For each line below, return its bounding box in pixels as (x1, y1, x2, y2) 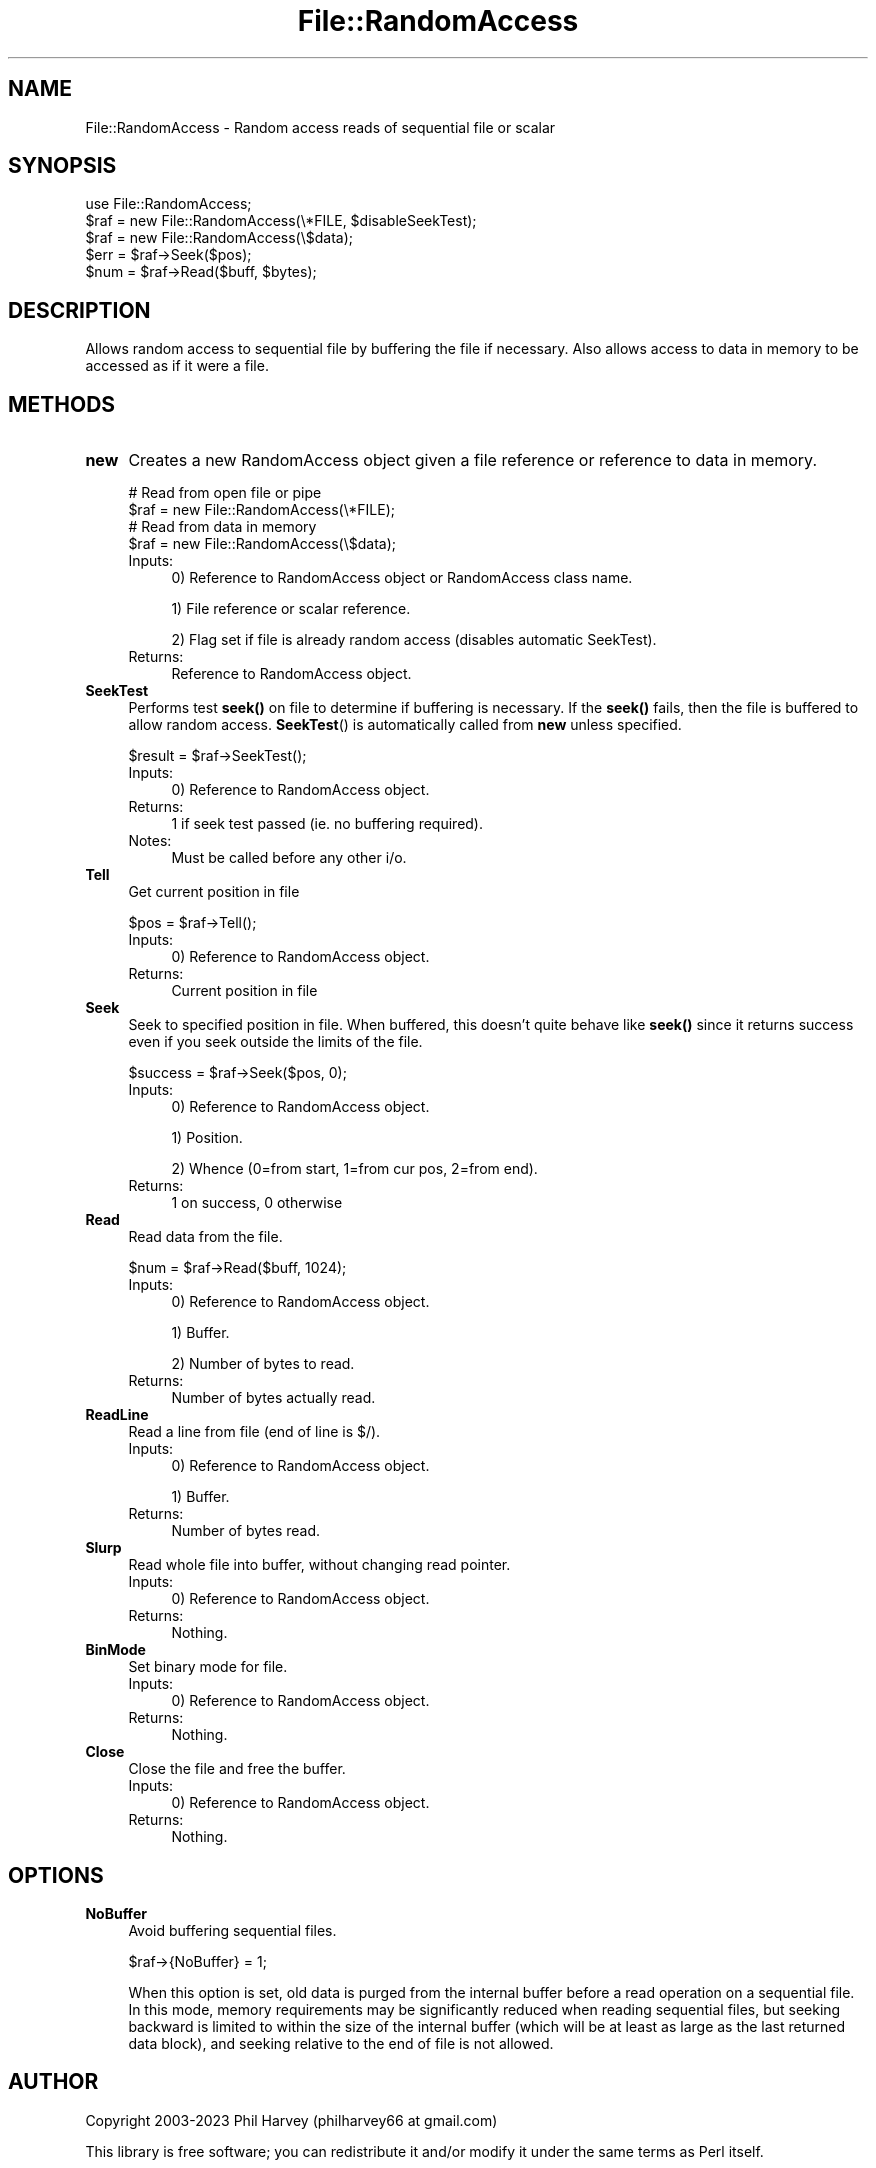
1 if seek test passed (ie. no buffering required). (171, 815, 483, 833)
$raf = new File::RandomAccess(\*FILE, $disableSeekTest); (85, 212, 477, 230)
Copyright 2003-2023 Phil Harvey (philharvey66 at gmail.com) (85, 2111, 498, 2129)
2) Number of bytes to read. (171, 1355, 355, 1373)
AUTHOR (8, 2069, 99, 2095)
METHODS (8, 391, 116, 417)
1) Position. (171, 1129, 243, 1147)
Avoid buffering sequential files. (128, 1921, 337, 1939)
